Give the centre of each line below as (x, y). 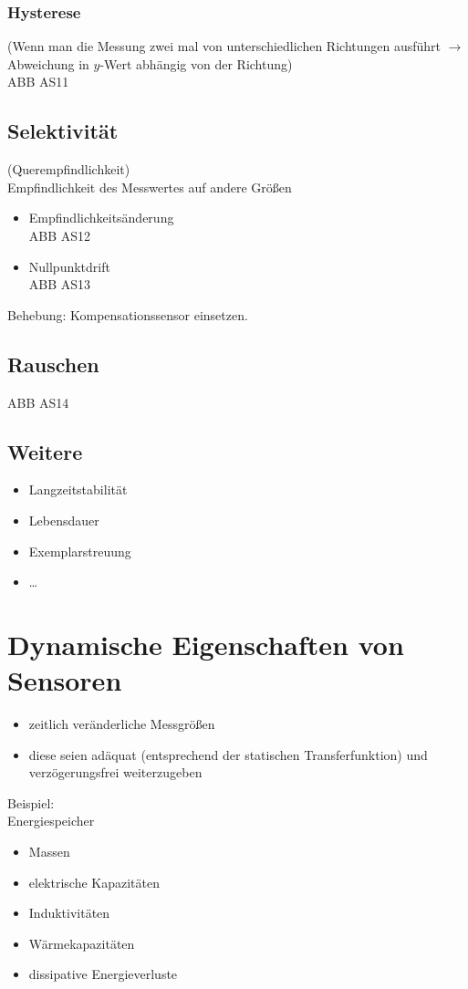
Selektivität (63, 131)
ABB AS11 (38, 82)
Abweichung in (48, 63)
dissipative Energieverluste (103, 974)
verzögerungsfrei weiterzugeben (115, 772)
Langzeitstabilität (78, 489)
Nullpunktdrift (69, 266)
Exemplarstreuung (80, 551)
